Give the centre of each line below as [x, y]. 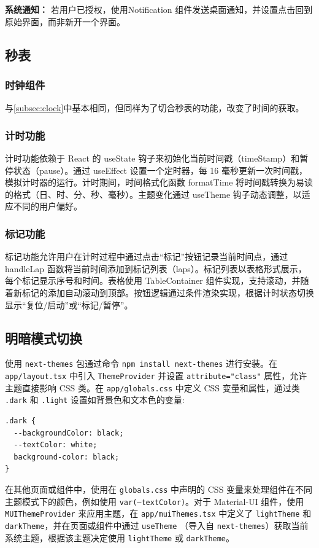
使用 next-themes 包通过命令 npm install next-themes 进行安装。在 [141, 363]
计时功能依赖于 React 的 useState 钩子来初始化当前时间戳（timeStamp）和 [152, 158]
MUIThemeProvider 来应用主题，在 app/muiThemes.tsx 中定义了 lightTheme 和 [158, 513]
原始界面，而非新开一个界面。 [65, 21]
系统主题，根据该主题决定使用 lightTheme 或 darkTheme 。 [120, 537]
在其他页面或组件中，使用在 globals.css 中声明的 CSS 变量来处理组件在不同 [159, 489]
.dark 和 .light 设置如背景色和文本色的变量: [95, 400]
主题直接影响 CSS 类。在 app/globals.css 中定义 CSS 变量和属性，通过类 [152, 387]
